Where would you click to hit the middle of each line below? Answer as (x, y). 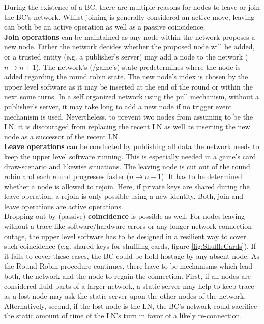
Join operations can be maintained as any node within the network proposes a (130, 36)
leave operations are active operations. (64, 206)
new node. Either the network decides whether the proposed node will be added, (129, 47)
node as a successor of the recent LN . (62, 136)
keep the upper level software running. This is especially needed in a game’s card (130, 156)
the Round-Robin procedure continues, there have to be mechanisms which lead (128, 266)
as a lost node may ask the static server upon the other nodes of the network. (125, 296)
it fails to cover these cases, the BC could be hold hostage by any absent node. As (132, 256)
